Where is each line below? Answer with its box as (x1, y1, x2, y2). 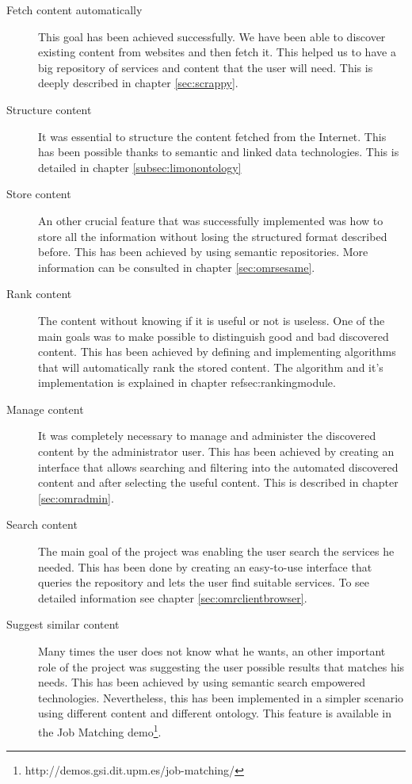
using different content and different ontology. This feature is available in (38, 705, 392, 721)
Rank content (6, 285, 72, 302)
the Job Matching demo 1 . (38, 721, 162, 740)
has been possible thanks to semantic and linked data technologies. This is (38, 143, 399, 160)
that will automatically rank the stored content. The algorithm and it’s (38, 358, 383, 375)
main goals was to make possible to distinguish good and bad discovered (38, 327, 389, 344)
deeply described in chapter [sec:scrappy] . (38, 75, 238, 91)
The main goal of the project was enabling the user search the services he (38, 543, 395, 560)
